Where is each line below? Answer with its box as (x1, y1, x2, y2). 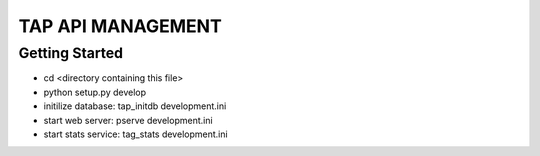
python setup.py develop (43, 86, 147, 98)
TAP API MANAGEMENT (18, 15, 222, 37)
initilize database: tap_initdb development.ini (43, 100, 227, 112)
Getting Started (18, 44, 124, 62)
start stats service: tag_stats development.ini (43, 128, 229, 140)
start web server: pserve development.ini (43, 114, 214, 126)
